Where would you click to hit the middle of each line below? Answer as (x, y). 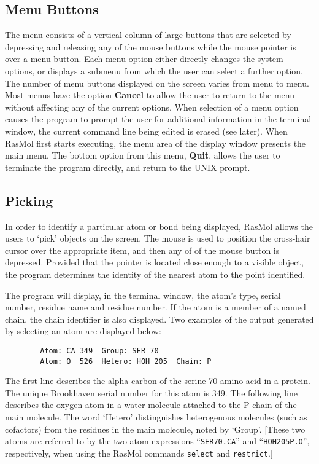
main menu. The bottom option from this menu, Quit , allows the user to (143, 155)
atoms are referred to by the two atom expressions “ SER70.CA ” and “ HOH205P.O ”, (157, 441)
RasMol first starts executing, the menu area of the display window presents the (156, 143)
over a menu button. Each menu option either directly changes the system (144, 59)
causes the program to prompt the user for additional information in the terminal (158, 119)
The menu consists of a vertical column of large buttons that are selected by (148, 35)
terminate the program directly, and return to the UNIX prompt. (128, 167)
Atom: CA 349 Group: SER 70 (99, 351)
